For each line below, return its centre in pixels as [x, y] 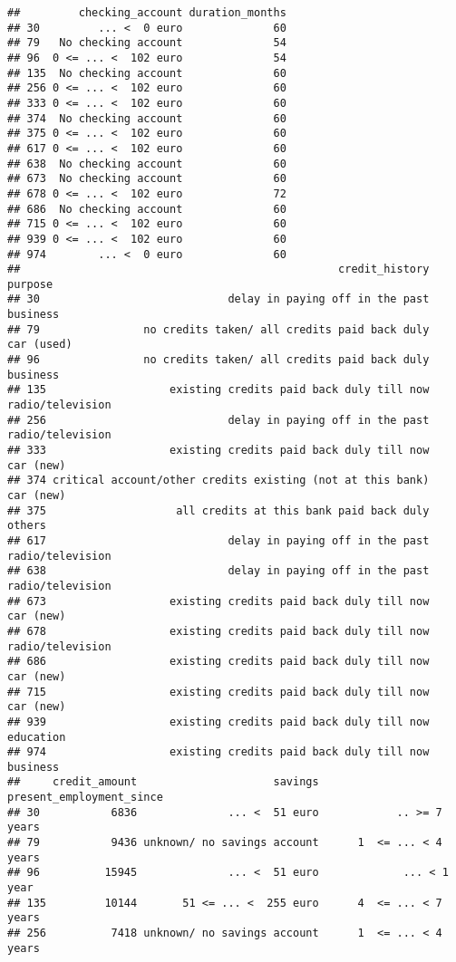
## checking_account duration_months [147, 13]
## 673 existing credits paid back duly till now [218, 601]
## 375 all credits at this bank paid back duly [218, 510]
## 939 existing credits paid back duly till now [218, 721]
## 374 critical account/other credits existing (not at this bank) [218, 481]
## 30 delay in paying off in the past [218, 299]
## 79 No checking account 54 [147, 43]
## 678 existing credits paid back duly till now [218, 631]
